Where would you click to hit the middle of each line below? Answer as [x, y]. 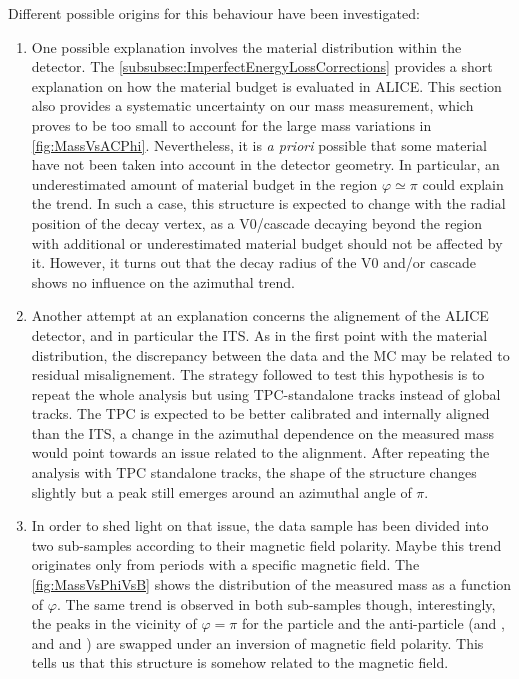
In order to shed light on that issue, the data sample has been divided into [260, 525]
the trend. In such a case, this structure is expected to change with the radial [268, 203]
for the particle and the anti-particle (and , [373, 623]
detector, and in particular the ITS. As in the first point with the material [259, 334]
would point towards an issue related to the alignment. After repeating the [260, 452]
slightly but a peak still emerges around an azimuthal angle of [221, 491]
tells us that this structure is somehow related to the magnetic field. [240, 662]
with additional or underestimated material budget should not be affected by [267, 242]
